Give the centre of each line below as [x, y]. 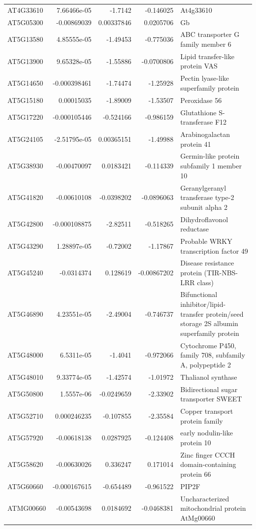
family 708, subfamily [213, 355]
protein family [202, 420]
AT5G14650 [25, 83]
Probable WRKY [206, 241]
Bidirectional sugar [209, 389]
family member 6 [206, 44]
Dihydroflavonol [204, 219]
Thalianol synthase [209, 377]
